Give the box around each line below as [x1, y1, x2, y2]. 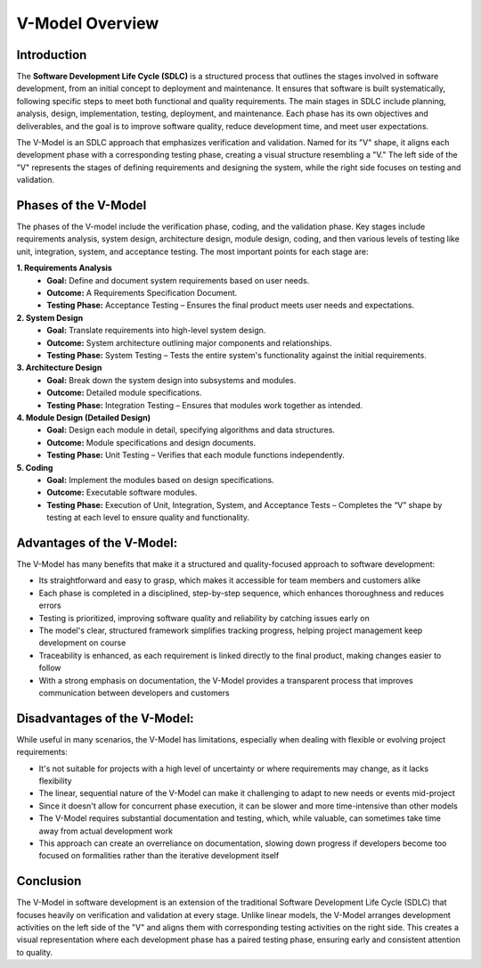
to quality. [16, 947, 53, 957]
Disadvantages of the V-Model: [16, 710, 195, 726]
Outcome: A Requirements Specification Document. [46, 288, 238, 299]
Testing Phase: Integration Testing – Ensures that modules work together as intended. [46, 399, 363, 410]
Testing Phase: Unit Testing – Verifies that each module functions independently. [46, 450, 345, 461]
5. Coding [16, 462, 53, 472]
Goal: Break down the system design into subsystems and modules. [46, 374, 297, 385]
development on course [38, 637, 126, 648]
